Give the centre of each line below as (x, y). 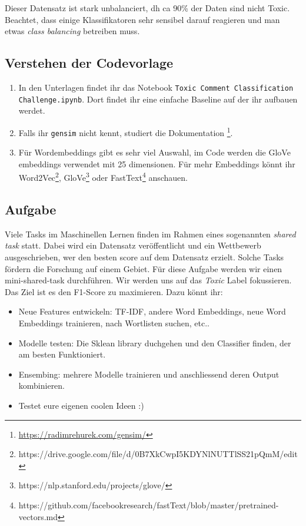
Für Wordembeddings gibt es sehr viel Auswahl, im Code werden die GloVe (154, 152)
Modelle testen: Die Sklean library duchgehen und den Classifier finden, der (155, 343)
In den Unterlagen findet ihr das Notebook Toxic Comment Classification (156, 87)
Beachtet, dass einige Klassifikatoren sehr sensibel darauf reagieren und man (142, 19)
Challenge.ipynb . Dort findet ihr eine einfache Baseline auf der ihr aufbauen (158, 99)
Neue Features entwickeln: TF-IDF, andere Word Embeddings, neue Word (152, 311)
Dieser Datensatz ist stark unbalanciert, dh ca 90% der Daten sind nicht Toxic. (147, 8)
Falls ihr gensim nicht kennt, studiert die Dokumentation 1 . (126, 131)
